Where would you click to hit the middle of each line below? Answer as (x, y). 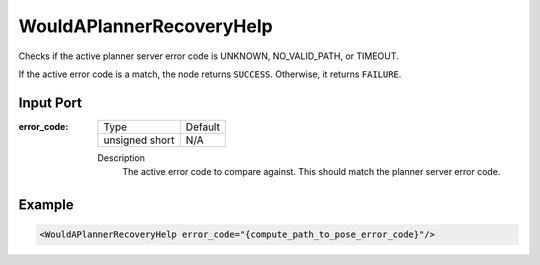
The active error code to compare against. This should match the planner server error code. (311, 172)
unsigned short (139, 140)
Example (46, 205)
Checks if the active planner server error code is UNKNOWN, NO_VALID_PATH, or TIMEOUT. (208, 56)
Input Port (50, 102)
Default (202, 127)
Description (121, 157)
